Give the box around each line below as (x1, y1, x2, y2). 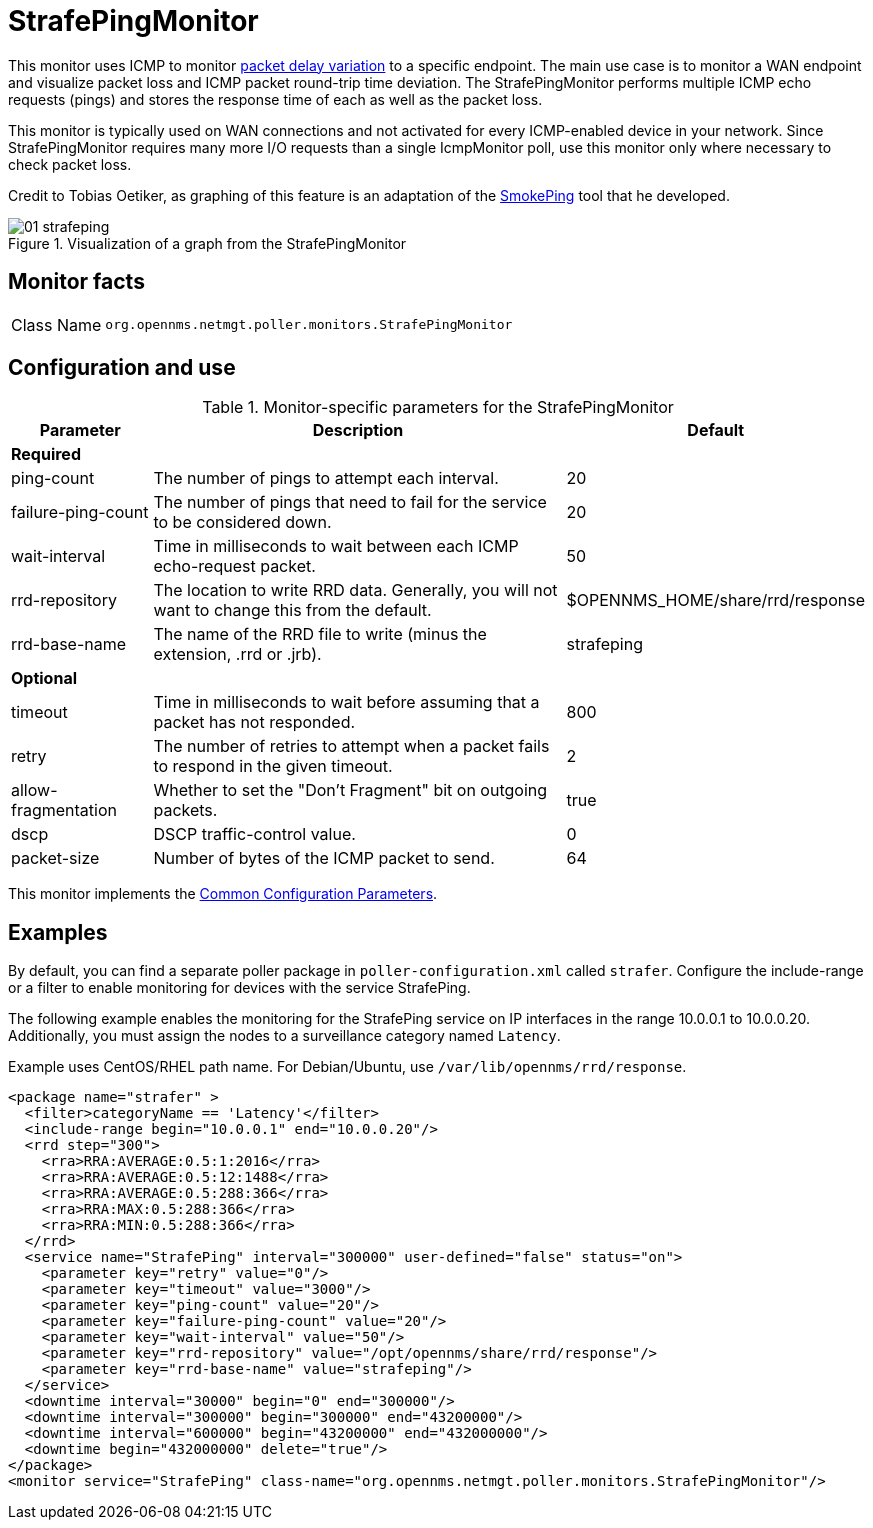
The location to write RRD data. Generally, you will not (153, 580, 558, 601)
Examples (8, 919, 108, 945)
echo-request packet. (153, 556, 316, 577)
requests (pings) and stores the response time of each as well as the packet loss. (8, 90, 543, 108)
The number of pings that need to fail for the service (153, 492, 547, 513)
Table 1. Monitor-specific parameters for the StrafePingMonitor (202, 397, 674, 418)
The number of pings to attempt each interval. (153, 468, 499, 489)
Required (11, 444, 81, 465)
